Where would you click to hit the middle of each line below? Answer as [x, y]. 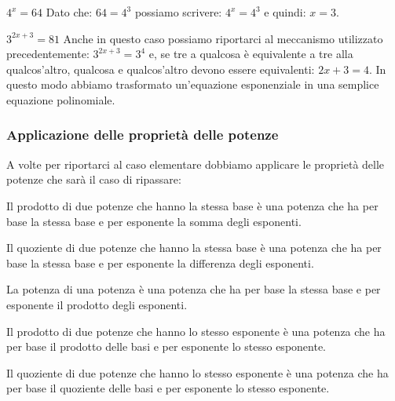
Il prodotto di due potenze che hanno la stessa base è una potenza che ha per [192, 205]
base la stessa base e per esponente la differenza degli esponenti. [160, 262]
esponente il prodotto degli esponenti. [97, 304]
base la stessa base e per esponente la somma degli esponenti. [154, 221]
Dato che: [69, 12]
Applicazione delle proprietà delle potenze [143, 135]
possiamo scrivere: [178, 12]
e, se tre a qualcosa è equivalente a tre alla [251, 54]
